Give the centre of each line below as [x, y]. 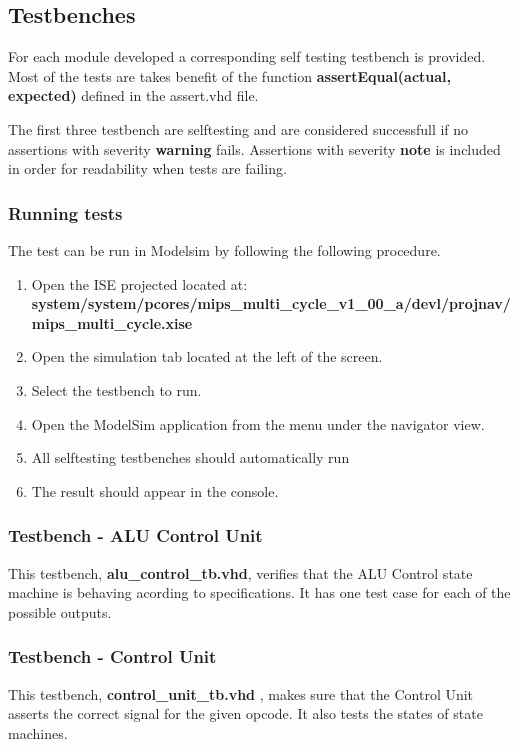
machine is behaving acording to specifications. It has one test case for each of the [259, 592]
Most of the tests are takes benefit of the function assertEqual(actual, [230, 75]
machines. [38, 732]
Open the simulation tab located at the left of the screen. [207, 356]
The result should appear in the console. [155, 490]
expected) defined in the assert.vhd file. [133, 95]
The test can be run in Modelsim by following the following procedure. [224, 249]
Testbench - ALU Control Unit [135, 535]
